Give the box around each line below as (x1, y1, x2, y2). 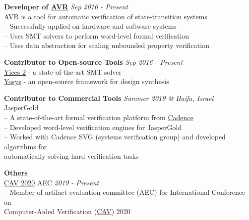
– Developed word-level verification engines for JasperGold (4, 122, 182, 132)
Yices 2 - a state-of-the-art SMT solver (4, 66, 122, 77)
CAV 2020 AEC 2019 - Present (4, 177, 99, 187)
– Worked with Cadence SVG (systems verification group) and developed (4, 132, 226, 142)
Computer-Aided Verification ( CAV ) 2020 (4, 206, 130, 217)
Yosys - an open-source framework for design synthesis (4, 76, 169, 87)
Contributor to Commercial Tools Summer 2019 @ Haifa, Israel (4, 92, 214, 103)
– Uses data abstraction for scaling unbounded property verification (4, 40, 209, 50)
